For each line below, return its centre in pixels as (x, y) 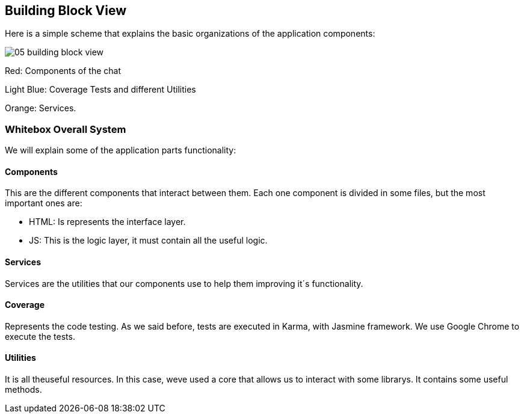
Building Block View (66, 11)
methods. (23, 390)
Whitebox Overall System (66, 129)
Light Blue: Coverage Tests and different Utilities (100, 90)
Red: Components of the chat (63, 71)
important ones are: (44, 203)
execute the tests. (40, 336)
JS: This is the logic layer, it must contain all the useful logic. (148, 241)
